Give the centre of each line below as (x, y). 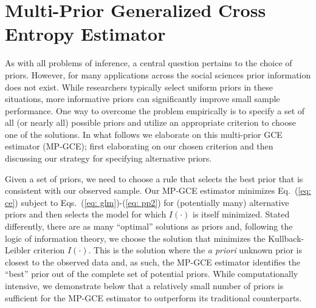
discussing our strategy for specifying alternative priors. (108, 158)
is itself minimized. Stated (241, 214)
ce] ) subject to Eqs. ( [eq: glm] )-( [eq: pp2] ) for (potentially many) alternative (147, 202)
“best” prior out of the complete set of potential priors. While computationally (152, 274)
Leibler (18, 250)
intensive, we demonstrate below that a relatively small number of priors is (144, 286)
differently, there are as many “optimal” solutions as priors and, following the (149, 226)
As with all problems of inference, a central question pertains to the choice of (149, 63)
